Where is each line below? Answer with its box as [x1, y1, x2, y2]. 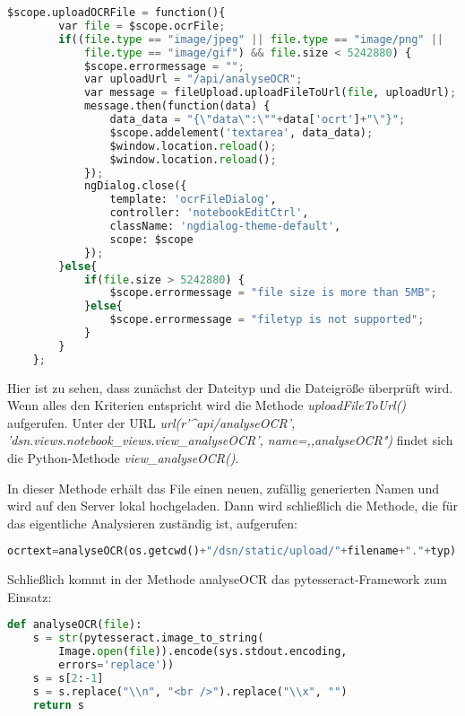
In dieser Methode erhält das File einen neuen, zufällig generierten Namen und [7, 478, 439, 497]
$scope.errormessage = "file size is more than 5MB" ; [109, 286, 437, 300]
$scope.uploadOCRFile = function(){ [7, 6, 226, 19]
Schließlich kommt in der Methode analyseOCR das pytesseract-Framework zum [7, 570, 447, 589]
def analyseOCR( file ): [7, 618, 142, 632]
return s [32, 698, 84, 712]
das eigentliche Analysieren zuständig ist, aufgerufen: [7, 513, 297, 532]
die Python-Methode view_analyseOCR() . [7, 449, 239, 467]
